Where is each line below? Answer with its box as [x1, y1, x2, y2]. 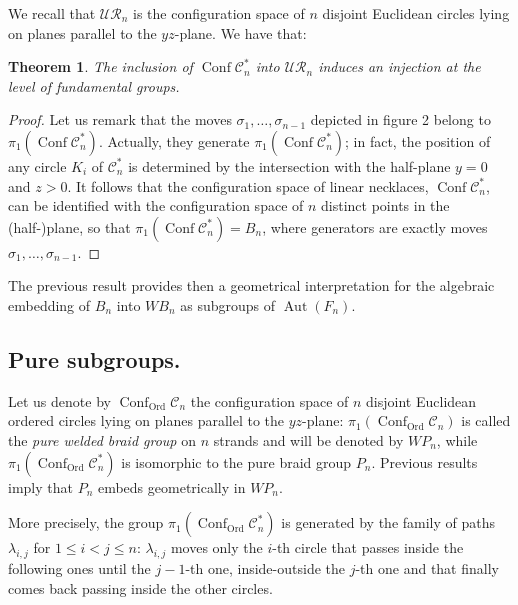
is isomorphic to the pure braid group [121, 451, 352, 472]
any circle [8, 155, 67, 176]
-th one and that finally [355, 557, 499, 578]
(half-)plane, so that [8, 216, 131, 237]
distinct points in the [321, 195, 450, 216]
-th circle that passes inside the [272, 537, 464, 558]
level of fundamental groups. [8, 75, 180, 96]
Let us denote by [8, 390, 111, 411]
